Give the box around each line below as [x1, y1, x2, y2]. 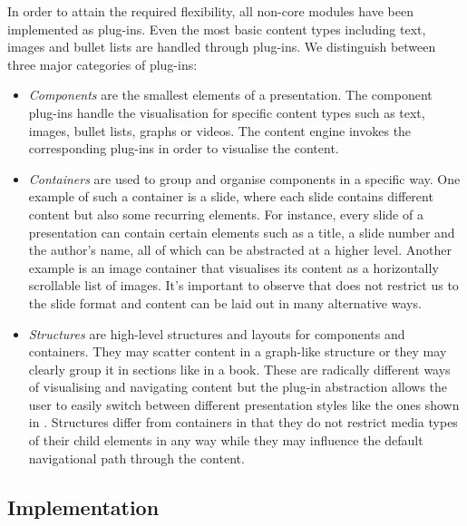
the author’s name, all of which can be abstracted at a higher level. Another [28, 240, 452, 259]
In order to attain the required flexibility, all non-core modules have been [7, 2, 413, 20]
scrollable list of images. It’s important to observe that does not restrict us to [28, 276, 459, 295]
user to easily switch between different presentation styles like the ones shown [28, 394, 460, 414]
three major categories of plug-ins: [7, 54, 198, 73]
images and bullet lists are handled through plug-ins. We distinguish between [7, 37, 436, 56]
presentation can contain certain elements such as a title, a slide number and [28, 222, 455, 241]
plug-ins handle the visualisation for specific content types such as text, [28, 102, 425, 122]
